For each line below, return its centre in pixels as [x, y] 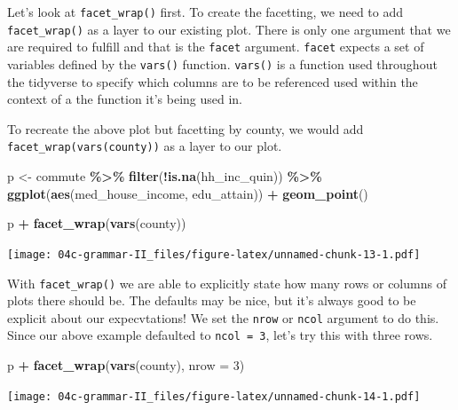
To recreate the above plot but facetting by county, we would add [186, 128]
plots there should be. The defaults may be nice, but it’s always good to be [212, 300]
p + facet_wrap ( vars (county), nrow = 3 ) [126, 365]
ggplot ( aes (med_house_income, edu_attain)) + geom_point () [188, 193]
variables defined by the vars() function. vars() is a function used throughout [222, 63]
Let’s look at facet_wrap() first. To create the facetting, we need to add [205, 12]
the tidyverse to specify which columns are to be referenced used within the [213, 81]
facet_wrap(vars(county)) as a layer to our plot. [145, 146]
